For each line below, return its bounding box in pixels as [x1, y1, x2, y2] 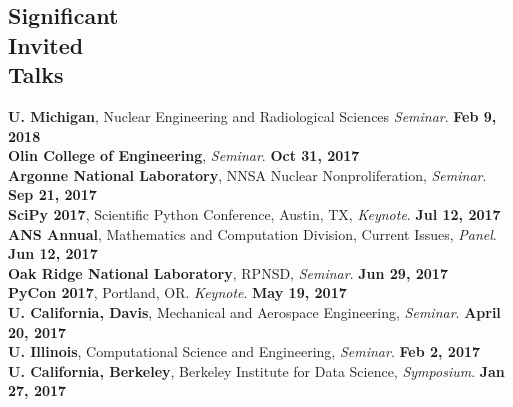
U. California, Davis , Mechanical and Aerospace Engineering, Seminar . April [8, 301, 501, 322]
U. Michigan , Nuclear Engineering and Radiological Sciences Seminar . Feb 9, [8, 105, 497, 126]
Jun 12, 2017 [8, 243, 98, 264]
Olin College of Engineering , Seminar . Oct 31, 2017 [8, 145, 360, 166]
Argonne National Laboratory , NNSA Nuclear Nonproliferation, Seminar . [8, 164, 487, 185]
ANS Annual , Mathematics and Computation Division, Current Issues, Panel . [8, 223, 497, 244]
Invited [8, 29, 84, 60]
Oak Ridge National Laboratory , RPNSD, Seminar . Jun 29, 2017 [8, 262, 448, 283]
